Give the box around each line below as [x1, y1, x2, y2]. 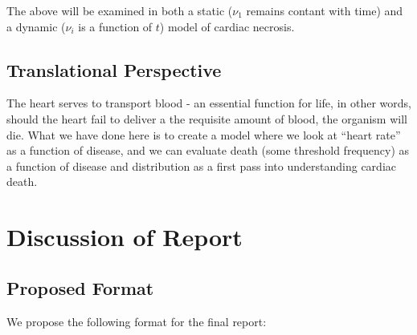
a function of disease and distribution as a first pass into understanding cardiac [6, 157, 396, 174]
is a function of [78, 18, 153, 34]
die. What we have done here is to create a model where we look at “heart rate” [6, 126, 401, 143]
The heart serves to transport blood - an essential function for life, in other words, [6, 95, 411, 111]
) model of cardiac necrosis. [159, 18, 295, 34]
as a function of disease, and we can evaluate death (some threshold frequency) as [6, 142, 410, 159]
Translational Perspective [6, 57, 222, 82]
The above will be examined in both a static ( [6, 2, 233, 18]
